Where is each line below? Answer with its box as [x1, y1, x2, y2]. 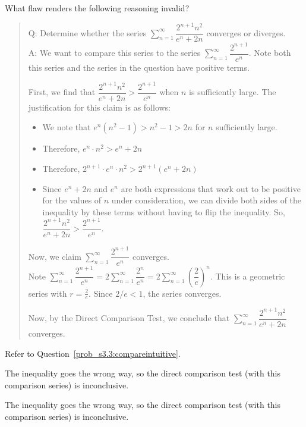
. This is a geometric [210, 269, 285, 282]
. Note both [248, 46, 291, 59]
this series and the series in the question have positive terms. [28, 61, 250, 73]
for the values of [42, 194, 102, 206]
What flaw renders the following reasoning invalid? [5, 2, 190, 14]
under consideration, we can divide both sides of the [111, 194, 302, 206]
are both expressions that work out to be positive [121, 182, 301, 194]
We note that [42, 121, 91, 133]
